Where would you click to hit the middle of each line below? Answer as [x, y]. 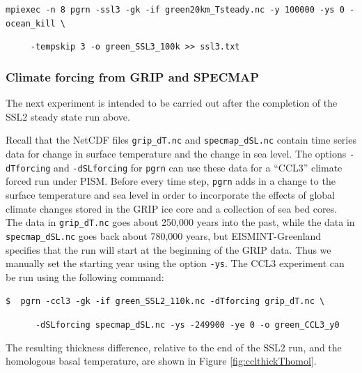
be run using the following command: [85, 276]
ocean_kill [31, 23]
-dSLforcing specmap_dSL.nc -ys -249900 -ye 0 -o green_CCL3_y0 [187, 325]
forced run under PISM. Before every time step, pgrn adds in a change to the [171, 181]
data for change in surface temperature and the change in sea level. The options [176, 154]
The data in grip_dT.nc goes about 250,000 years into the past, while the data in [180, 222]
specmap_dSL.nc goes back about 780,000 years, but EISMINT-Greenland [164, 235]
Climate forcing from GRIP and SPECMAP [133, 76]
